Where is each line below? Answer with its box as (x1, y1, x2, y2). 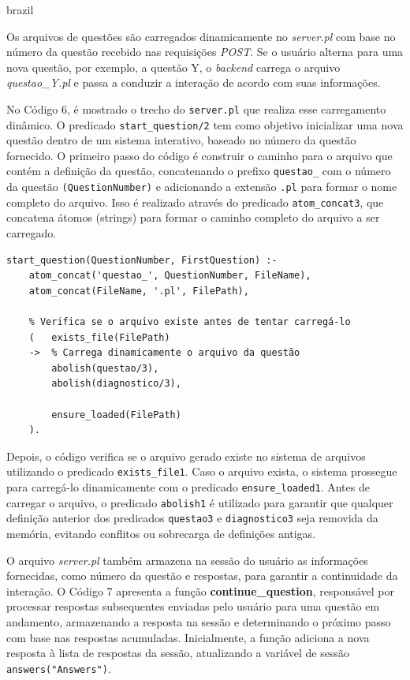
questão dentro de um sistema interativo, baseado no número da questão (6, 132, 356, 148)
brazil (6, 2, 34, 17)
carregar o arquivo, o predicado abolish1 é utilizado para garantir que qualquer (6, 494, 393, 510)
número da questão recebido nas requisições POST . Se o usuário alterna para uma (6, 43, 404, 60)
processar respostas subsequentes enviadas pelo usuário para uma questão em (6, 598, 380, 615)
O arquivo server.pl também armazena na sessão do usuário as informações (6, 551, 368, 568)
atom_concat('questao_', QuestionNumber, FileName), (28, 270, 311, 282)
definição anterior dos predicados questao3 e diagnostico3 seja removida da (6, 510, 378, 526)
